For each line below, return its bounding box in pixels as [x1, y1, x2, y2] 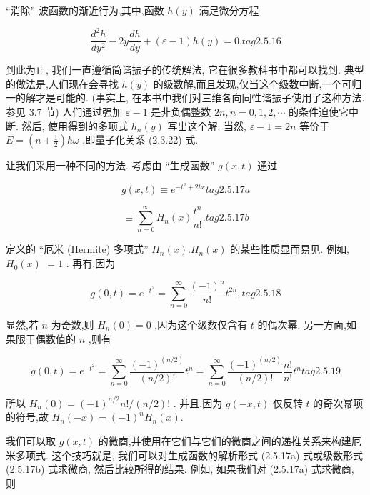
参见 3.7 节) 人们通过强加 [6, 104, 123, 119]
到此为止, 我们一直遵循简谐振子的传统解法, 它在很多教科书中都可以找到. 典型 [6, 62, 364, 77]
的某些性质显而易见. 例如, [230, 241, 349, 256]
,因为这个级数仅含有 [154, 316, 248, 331]
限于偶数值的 [15, 331, 76, 346]
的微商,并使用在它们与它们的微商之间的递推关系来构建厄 [98, 434, 361, 449]
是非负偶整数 [151, 104, 211, 119]
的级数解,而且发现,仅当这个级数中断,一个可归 [153, 76, 362, 91]
